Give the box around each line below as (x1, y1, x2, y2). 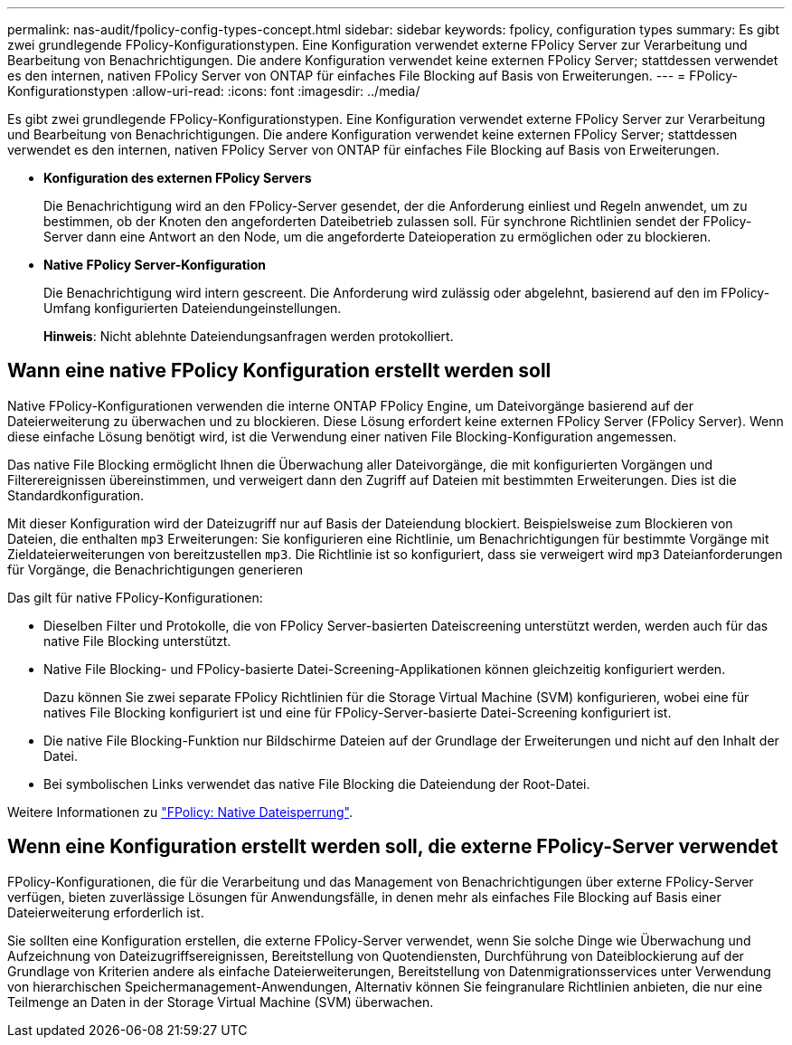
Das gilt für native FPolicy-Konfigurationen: (7, 589, 263, 605)
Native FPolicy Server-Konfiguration (43, 257, 266, 272)
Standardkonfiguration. (7, 487, 145, 503)
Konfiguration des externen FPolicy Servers (43, 170, 312, 185)
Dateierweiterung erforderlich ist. (7, 904, 204, 920)
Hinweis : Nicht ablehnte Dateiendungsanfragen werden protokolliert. (43, 328, 454, 344)
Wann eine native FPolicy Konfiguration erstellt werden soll (7, 359, 552, 383)
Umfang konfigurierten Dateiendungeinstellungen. (43, 300, 342, 316)
